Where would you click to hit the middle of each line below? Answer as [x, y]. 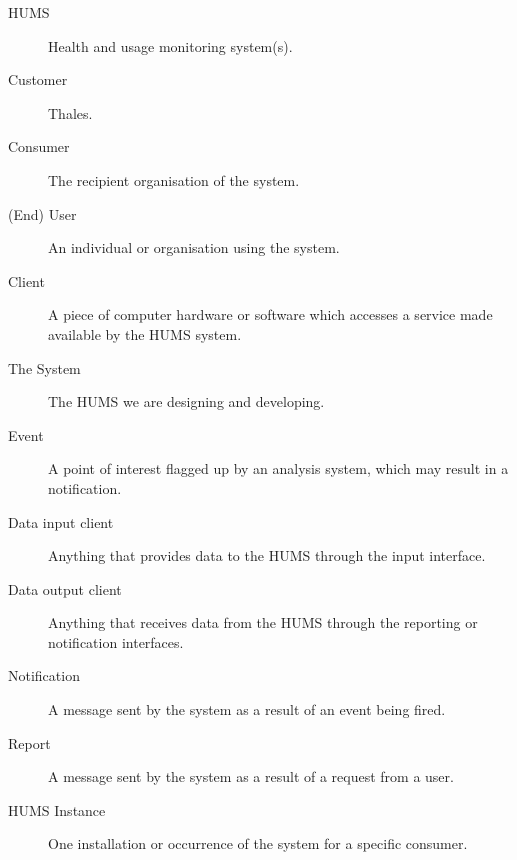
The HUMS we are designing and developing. [186, 401]
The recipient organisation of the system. [174, 179]
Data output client [65, 588]
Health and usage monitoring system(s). [170, 45]
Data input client [61, 521]
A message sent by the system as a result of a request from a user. [251, 776]
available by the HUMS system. [145, 333]
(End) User [42, 213]
